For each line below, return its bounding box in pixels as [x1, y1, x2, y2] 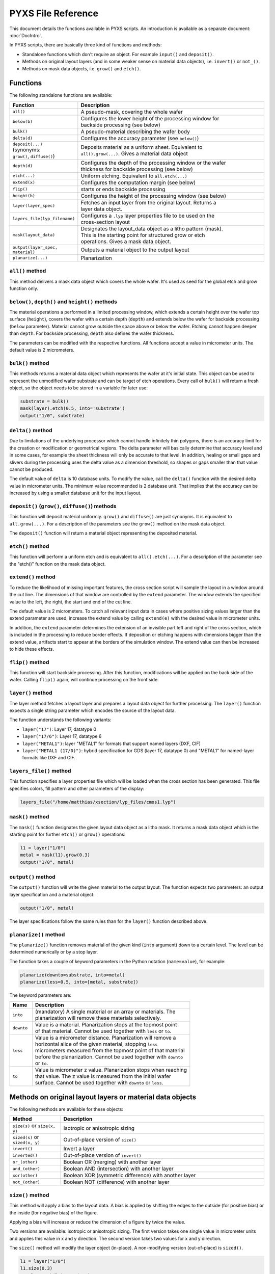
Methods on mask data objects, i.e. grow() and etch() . [22, 65, 141, 71]
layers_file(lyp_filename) [12, 216, 75, 222]
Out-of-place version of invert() [63, 1152, 142, 1159]
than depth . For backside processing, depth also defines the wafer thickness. [9, 330, 174, 336]
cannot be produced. [9, 466, 53, 472]
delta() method [9, 427, 53, 434]
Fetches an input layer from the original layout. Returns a [80, 199, 216, 206]
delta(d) [12, 136, 33, 141]
